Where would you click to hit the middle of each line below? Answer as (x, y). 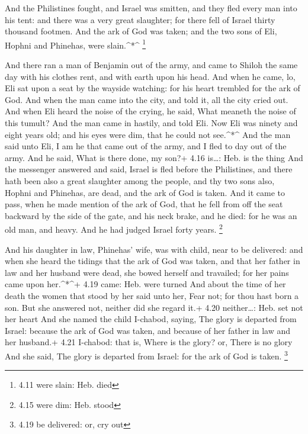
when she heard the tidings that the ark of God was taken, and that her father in (153, 261)
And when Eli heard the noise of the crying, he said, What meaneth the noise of (150, 111)
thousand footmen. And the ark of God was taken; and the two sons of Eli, (141, 31)
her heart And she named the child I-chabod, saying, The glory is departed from (151, 319)
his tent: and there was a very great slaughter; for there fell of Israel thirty (140, 19)
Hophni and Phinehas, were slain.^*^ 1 (76, 44)
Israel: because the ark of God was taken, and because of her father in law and (147, 330)
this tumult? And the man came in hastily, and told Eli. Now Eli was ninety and (151, 123)
